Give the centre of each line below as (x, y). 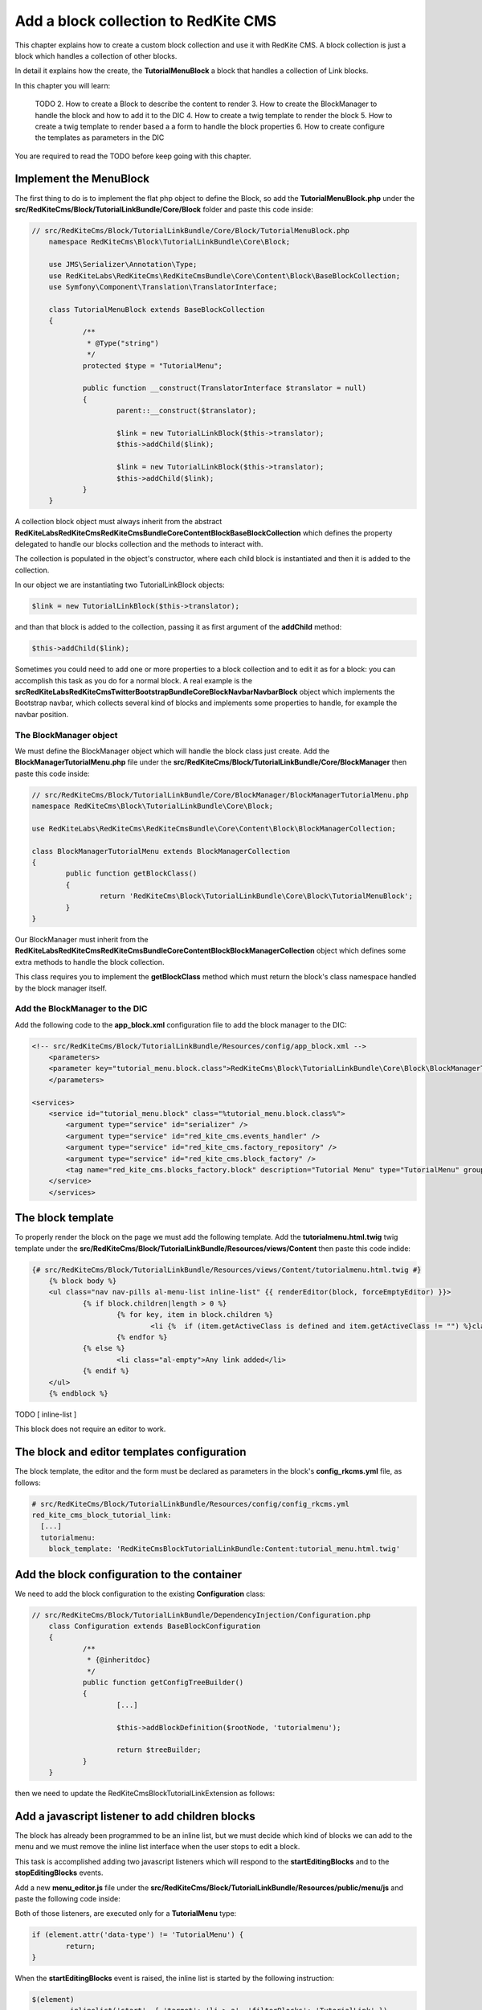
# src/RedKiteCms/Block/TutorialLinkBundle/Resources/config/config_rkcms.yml (190, 1504)
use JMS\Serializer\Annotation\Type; (123, 265)
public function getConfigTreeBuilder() (163, 1682)
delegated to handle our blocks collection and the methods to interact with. (139, 544)
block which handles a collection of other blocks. (96, 55)
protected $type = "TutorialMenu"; (152, 365)
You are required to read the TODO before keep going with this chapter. (133, 156)
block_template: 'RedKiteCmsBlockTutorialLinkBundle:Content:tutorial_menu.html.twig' (225, 1549)
